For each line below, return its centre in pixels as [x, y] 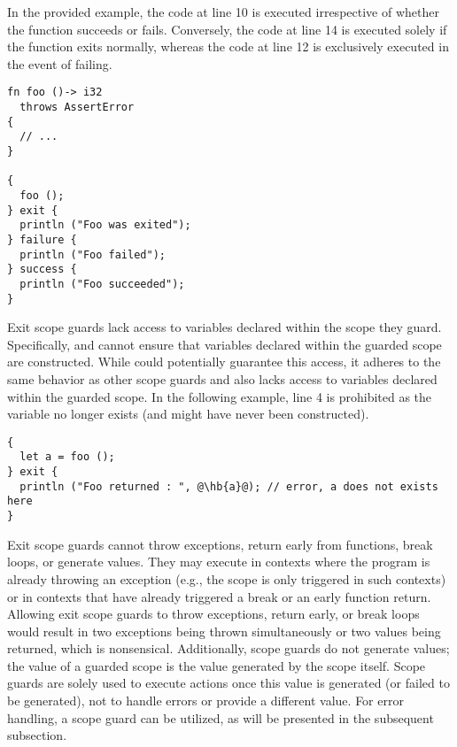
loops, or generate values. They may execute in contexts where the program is [219, 562]
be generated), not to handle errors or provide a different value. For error [205, 701]
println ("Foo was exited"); [105, 225]
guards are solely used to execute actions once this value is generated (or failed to [228, 683]
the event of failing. [60, 63]
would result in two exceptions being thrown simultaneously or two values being [224, 631]
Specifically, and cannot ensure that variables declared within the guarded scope [225, 344]
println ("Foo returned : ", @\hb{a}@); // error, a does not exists [229, 486]
